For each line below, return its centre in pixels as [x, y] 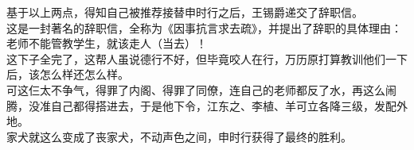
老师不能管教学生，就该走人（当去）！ [107, 43]
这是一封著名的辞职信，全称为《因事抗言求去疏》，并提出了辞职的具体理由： [204, 27]
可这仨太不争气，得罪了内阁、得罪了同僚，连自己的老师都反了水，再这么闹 [201, 89]
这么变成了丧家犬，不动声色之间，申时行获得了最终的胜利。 [195, 136]
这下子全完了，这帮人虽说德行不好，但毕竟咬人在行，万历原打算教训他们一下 [207, 58]
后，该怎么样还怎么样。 [68, 74]
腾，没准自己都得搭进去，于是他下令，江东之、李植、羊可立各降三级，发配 [201, 105]
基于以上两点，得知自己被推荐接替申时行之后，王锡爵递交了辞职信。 [185, 12]
